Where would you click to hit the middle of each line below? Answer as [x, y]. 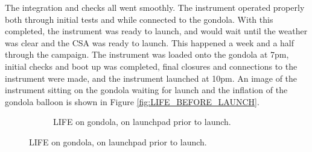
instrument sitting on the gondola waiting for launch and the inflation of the [146, 90]
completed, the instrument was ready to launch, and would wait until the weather [156, 31]
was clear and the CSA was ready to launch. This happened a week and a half [150, 42]
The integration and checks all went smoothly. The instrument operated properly [155, 7]
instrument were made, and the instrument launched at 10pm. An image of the [151, 78]
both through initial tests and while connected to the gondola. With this [139, 19]
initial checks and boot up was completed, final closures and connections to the [151, 66]
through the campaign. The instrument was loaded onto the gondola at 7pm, [147, 54]
